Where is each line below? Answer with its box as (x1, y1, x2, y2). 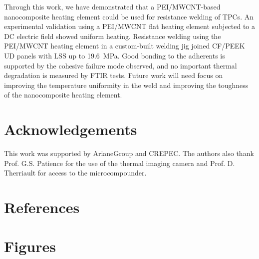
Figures (4, 236, 56, 256)
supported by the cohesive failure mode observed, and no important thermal (4, 60, 237, 70)
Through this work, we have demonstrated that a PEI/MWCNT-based (4, 1, 221, 11)
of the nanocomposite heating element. (4, 89, 122, 100)
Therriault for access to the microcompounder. (4, 167, 147, 178)
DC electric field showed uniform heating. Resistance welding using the (4, 30, 221, 41)
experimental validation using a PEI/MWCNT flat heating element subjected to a (4, 21, 256, 31)
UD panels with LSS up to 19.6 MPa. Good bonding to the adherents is (4, 50, 225, 60)
